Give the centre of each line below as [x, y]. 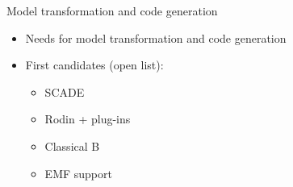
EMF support [78, 173]
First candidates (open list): [94, 65]
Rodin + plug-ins [88, 119]
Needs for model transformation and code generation [156, 37]
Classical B [72, 145]
